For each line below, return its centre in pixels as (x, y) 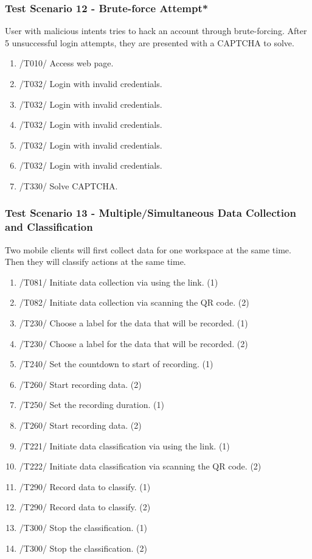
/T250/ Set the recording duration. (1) (92, 405)
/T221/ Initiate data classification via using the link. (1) (124, 445)
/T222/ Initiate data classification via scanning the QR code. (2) (140, 466)
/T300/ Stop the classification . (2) (83, 548)
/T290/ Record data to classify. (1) (85, 486)
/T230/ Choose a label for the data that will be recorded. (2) (133, 343)
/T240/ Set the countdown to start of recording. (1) (116, 364)
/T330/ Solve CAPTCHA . (68, 185)
